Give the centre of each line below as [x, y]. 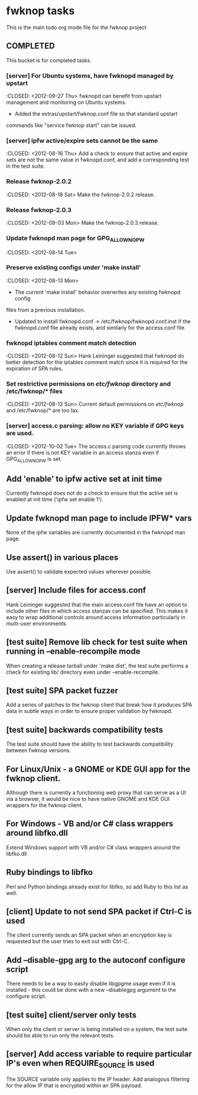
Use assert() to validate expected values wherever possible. [79, 571]
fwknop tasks [40, 11]
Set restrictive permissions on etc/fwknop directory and [89, 384]
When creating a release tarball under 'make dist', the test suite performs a [97, 666]
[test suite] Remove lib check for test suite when [97, 642]
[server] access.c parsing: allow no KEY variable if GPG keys [95, 426]
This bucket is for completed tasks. [49, 60]
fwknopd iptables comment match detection [71, 343]
